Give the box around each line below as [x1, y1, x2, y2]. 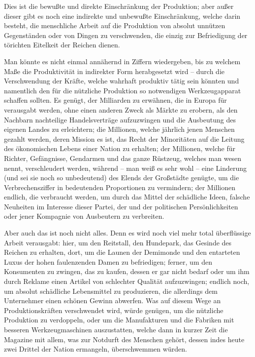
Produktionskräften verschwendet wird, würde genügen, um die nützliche [4, 305, 223, 315]
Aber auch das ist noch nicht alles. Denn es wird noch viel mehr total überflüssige [4, 228, 251, 238]
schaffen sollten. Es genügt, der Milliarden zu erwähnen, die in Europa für [4, 95, 227, 105]
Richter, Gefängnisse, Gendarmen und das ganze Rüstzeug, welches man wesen [4, 153, 242, 163]
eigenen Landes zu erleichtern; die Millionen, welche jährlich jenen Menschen [4, 124, 235, 134]
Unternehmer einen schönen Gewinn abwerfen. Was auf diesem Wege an [4, 295, 221, 306]
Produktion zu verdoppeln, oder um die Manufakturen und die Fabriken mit [4, 315, 234, 325]
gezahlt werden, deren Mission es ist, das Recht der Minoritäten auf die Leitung [4, 133, 245, 144]
